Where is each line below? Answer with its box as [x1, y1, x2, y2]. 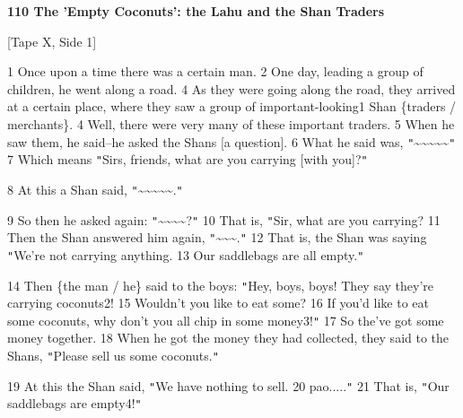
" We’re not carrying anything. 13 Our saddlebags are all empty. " [7, 245, 364, 264]
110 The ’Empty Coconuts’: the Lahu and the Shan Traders [7, 2, 385, 20]
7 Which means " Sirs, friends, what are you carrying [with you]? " [7, 150, 368, 169]
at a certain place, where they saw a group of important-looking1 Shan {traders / [7, 97, 457, 116]
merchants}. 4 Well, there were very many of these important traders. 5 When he [7, 114, 455, 133]
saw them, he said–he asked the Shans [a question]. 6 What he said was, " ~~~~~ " [7, 132, 456, 151]
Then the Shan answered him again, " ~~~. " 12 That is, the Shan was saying [7, 228, 427, 247]
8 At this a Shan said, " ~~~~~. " [7, 179, 183, 198]
